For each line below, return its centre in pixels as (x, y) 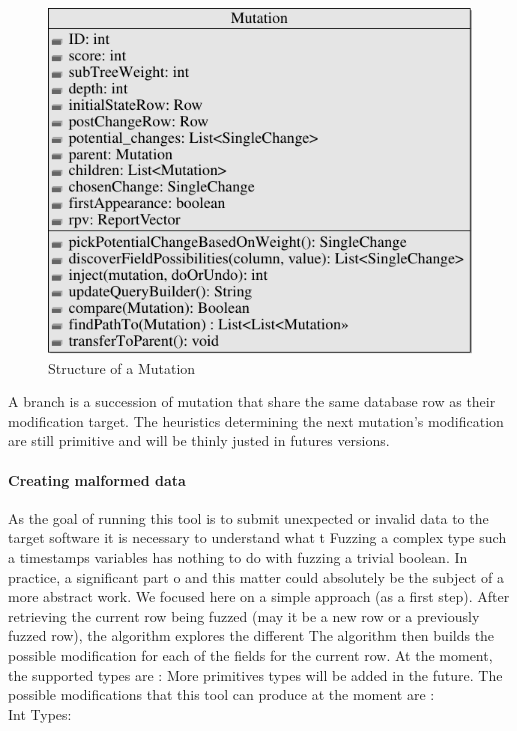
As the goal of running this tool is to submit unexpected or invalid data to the (248, 517)
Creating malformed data (97, 479)
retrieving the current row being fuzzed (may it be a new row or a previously (244, 615)
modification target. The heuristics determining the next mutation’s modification (256, 420)
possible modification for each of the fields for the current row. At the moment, (250, 655)
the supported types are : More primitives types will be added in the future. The (255, 674)
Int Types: (40, 713)
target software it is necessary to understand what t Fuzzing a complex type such (257, 537)
